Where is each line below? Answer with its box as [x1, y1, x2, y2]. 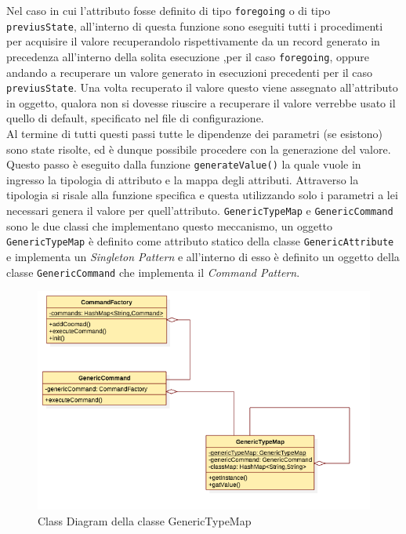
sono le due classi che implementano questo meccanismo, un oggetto [6, 217, 333, 234]
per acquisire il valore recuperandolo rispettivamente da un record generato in [6, 33, 380, 49]
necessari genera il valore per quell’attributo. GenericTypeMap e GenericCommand [6, 202, 393, 219]
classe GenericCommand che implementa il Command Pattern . [6, 263, 300, 280]
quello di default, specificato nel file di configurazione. [6, 110, 264, 126]
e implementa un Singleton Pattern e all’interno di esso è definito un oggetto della [6, 248, 400, 264]
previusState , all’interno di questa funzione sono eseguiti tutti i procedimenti [6, 17, 383, 34]
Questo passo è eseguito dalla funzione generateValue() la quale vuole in [6, 156, 361, 173]
